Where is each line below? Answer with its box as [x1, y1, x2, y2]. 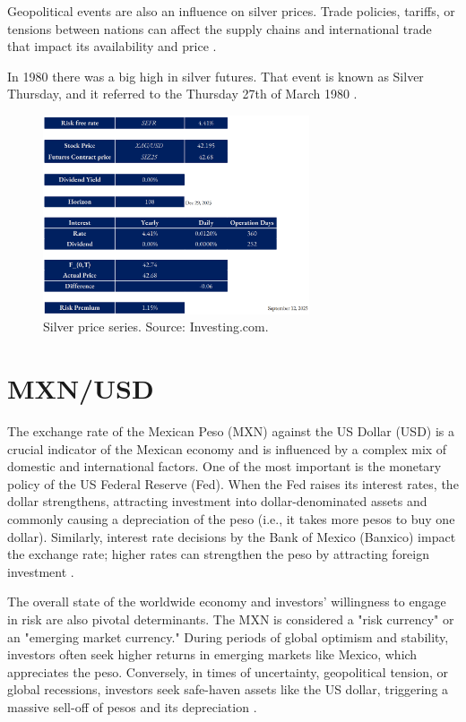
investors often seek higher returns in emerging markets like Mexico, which [7, 645, 418, 664]
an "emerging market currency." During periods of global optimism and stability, [7, 627, 449, 646]
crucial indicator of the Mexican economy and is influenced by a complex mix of [7, 439, 447, 458]
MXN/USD [7, 370, 154, 407]
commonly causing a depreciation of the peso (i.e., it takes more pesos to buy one [7, 509, 455, 528]
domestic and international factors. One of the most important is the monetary [7, 457, 442, 476]
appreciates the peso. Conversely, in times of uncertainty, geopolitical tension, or [7, 662, 449, 681]
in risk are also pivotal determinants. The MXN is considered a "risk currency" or [7, 609, 454, 628]
